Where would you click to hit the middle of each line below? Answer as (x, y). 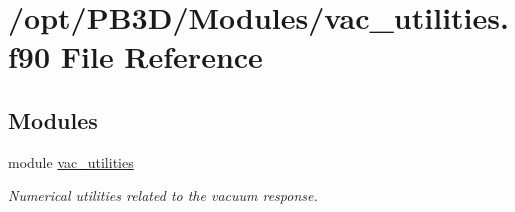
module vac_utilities (71, 161)
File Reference (161, 56)
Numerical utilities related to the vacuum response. (163, 195)
